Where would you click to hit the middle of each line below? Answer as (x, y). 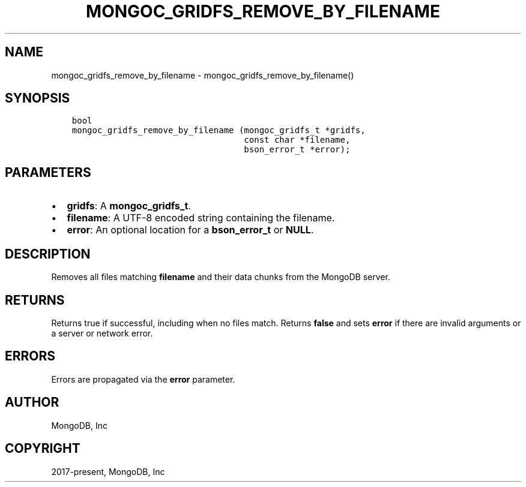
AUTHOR (32, 402)
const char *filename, (297, 140)
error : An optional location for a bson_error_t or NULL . (190, 230)
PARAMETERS (48, 172)
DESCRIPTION (48, 254)
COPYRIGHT (43, 449)
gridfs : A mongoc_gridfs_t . (129, 206)
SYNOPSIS (38, 98)
